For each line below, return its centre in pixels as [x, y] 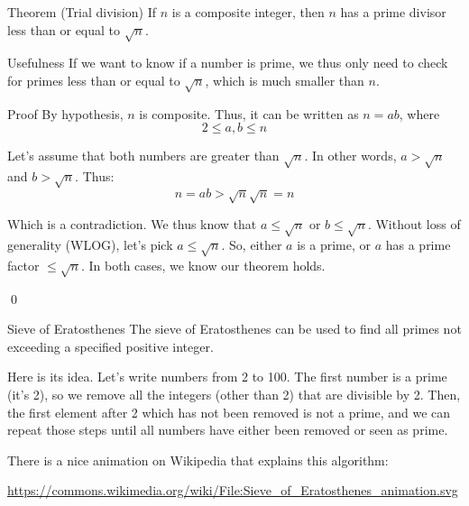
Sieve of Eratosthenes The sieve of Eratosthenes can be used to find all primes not [234, 329]
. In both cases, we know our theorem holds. [203, 265]
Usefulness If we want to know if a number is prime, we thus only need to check [228, 63]
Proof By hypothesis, [65, 113]
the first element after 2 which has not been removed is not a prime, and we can [229, 412]
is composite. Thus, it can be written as [249, 113]
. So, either [252, 244]
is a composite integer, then [248, 12]
